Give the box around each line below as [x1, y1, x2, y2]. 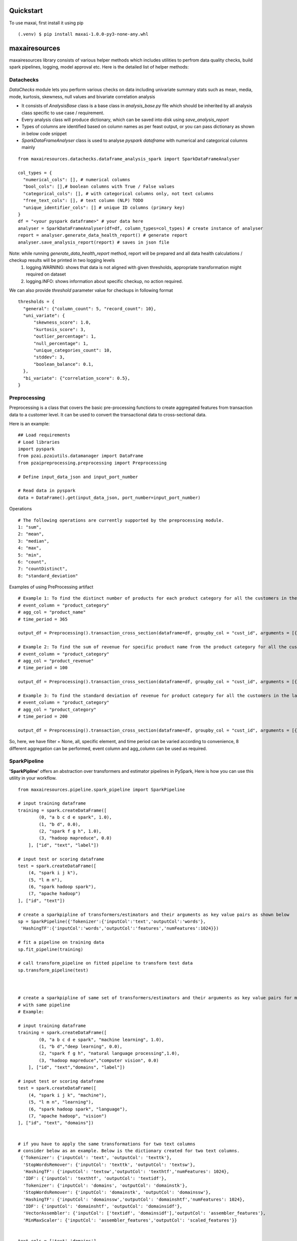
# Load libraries [18, 439, 60, 445]
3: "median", [18, 538, 49, 544]
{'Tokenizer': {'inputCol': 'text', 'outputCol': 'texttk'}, [20, 1155, 172, 1161]
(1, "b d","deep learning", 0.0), [39, 1044, 123, 1049]
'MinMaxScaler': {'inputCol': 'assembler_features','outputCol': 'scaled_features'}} [23, 1217, 238, 1223]
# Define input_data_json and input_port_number [18, 474, 138, 480]
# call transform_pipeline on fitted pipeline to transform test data [18, 961, 193, 966]
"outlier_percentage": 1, [33, 334, 97, 340]
